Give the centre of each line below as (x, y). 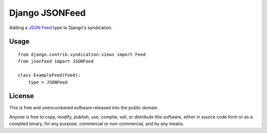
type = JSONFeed (48, 82)
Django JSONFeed (47, 13)
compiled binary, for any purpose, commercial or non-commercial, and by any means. (97, 124)
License (22, 96)
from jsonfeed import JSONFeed (56, 61)
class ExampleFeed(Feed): (49, 75)
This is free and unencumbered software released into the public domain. (84, 108)
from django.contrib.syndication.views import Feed (82, 54)
